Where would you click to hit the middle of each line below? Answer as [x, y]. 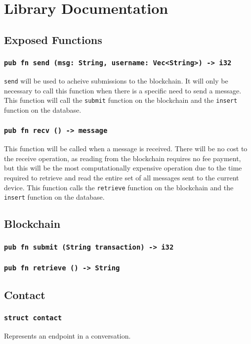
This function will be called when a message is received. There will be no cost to [126, 149]
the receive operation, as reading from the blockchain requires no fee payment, [123, 158]
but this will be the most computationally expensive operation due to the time [123, 168]
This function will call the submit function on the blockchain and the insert [121, 100]
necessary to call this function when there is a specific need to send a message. [123, 90]
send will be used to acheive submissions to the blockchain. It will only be [116, 80]
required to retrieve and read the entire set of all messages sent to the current [122, 177]
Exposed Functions [53, 39]
